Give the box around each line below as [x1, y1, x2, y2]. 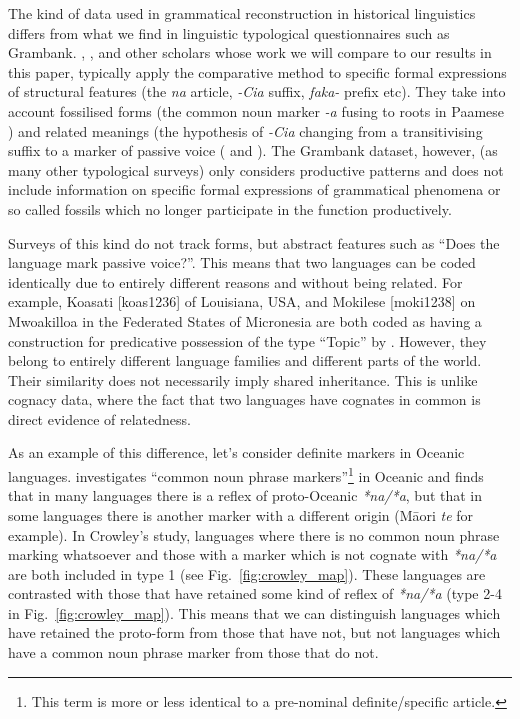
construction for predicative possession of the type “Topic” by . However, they [8, 330, 487, 351]
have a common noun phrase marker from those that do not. [8, 642, 379, 663]
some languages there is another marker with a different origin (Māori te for [8, 504, 474, 525]
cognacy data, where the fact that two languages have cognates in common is [8, 389, 481, 410]
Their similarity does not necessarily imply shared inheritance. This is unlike [8, 369, 478, 390]
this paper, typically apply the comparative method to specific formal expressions [8, 61, 507, 82]
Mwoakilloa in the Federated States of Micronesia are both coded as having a [8, 310, 482, 331]
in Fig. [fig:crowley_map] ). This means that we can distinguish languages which [8, 602, 501, 623]
